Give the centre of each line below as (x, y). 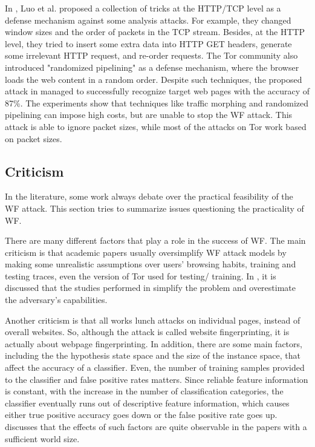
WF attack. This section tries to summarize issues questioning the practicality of (154, 208)
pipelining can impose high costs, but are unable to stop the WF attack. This (149, 115)
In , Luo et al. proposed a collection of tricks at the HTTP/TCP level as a (143, 8)
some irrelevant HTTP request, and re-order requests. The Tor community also (151, 55)
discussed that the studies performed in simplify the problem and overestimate (150, 288)
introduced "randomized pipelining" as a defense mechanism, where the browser (152, 67)
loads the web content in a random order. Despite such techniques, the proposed (154, 79)
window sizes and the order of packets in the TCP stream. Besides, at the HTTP (155, 32)
